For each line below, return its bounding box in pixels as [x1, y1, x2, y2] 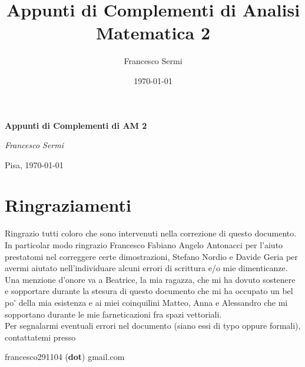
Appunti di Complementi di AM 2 [5, 119, 147, 131]
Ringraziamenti [5, 193, 131, 217]
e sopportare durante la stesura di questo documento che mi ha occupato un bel [5, 285, 293, 297]
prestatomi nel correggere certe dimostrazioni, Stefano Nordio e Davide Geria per [5, 250, 298, 262]
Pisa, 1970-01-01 [5, 158, 64, 171]
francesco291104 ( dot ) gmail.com [5, 351, 125, 363]
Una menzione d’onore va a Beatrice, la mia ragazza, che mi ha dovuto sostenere [5, 273, 296, 285]
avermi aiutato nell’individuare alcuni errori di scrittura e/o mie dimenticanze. [5, 262, 288, 274]
